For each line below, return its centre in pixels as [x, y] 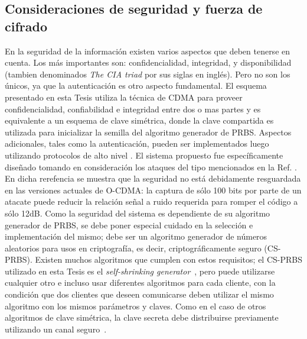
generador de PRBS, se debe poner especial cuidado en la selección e [129, 225]
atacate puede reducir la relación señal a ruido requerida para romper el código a [151, 201]
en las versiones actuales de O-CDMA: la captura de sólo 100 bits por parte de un [153, 190]
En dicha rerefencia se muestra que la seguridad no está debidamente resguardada [153, 178]
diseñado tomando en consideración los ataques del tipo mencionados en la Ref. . [151, 167]
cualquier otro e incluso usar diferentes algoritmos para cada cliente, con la [140, 282]
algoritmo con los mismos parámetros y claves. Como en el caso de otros [135, 306]
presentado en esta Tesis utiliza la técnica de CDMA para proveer [124, 97]
